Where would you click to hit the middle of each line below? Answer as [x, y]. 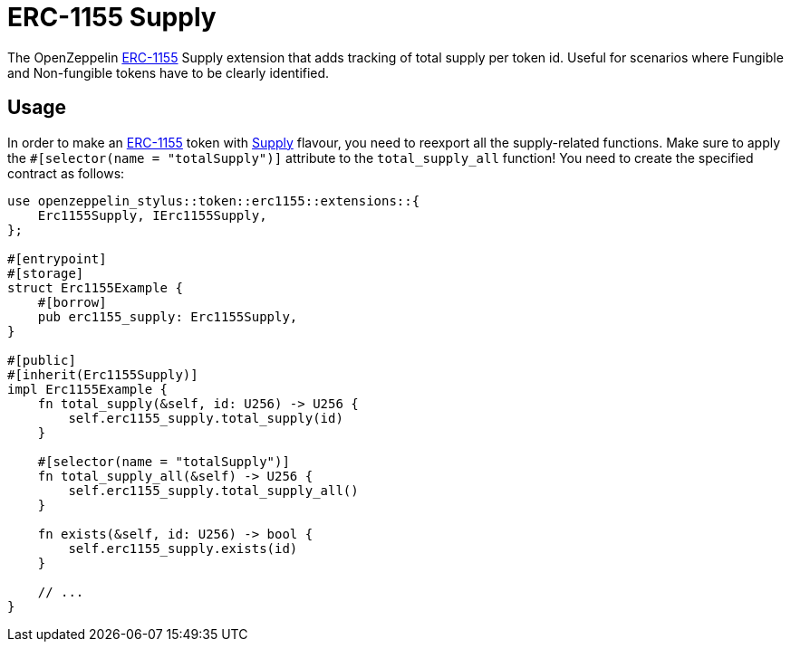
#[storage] [46, 273]
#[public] [42, 360]
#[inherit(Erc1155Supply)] [103, 374]
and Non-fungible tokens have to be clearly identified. [169, 72]
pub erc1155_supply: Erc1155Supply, [168, 316]
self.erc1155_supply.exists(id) [183, 548]
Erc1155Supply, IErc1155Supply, [152, 215]
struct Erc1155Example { [95, 287]
